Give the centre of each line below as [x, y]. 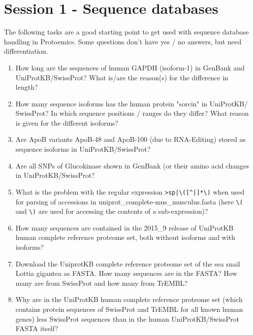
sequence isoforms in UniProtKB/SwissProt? [83, 149]
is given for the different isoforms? [67, 122]
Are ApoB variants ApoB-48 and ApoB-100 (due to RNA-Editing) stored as [131, 139]
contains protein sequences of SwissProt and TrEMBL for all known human [129, 309]
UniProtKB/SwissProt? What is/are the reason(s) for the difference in [122, 77]
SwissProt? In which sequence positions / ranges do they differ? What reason [132, 113]
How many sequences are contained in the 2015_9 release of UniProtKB [125, 227]
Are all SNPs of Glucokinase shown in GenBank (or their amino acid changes [132, 165]
